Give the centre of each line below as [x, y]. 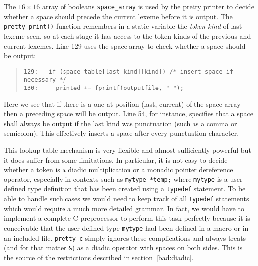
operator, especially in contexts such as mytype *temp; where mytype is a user [123, 179]
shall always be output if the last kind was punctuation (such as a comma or [121, 123]
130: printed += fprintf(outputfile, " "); [103, 88]
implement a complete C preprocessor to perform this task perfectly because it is [127, 218]
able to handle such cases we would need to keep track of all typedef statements [127, 199]
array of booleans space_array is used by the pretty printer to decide [148, 6]
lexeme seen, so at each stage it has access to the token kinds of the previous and [128, 36]
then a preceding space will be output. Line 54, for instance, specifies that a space [129, 114]
